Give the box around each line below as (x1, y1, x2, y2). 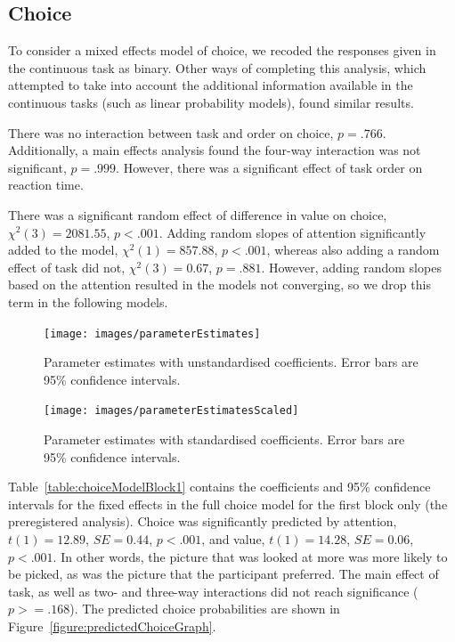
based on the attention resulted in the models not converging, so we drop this (8, 275, 431, 294)
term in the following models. (8, 292, 168, 311)
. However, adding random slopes (261, 257, 442, 276)
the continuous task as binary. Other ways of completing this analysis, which (8, 58, 427, 77)
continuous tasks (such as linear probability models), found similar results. (8, 93, 414, 111)
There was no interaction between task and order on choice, (8, 123, 334, 142)
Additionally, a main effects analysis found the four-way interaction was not (8, 141, 421, 159)
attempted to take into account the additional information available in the (8, 76, 413, 94)
